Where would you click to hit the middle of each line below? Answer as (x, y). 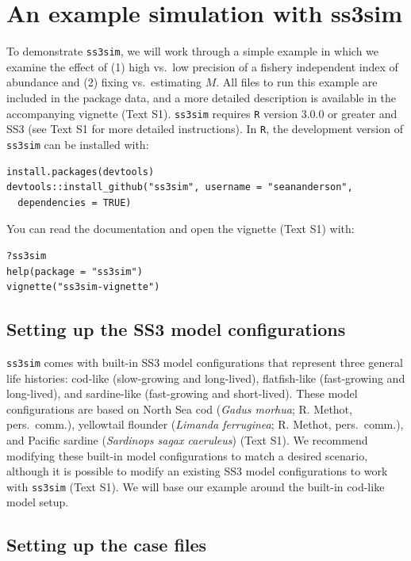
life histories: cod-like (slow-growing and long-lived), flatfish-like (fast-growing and (206, 378)
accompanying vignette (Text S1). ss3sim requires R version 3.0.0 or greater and (202, 113)
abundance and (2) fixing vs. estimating (104, 82)
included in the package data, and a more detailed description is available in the (202, 97)
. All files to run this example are (297, 82)
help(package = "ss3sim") (75, 271)
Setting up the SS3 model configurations (176, 329)
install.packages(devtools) (81, 172)
